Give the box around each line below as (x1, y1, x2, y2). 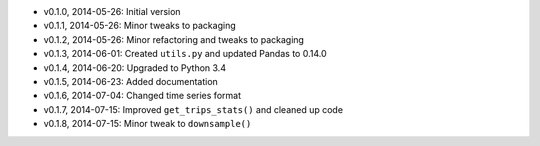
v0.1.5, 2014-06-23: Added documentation (43, 75, 219, 87)
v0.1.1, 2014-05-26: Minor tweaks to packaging (43, 20, 236, 32)
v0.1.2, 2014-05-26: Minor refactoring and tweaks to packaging (43, 33, 305, 45)
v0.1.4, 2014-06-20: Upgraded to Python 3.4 (43, 61, 227, 74)
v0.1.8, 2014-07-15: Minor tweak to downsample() (43, 118, 252, 130)
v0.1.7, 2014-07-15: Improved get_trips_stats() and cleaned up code (43, 103, 344, 115)
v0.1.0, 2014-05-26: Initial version (43, 6, 181, 17)
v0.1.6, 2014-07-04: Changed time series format (43, 90, 242, 102)
